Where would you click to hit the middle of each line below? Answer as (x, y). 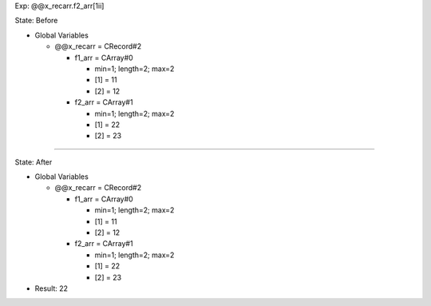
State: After (34, 162)
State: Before (36, 21)
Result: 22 (51, 288)
